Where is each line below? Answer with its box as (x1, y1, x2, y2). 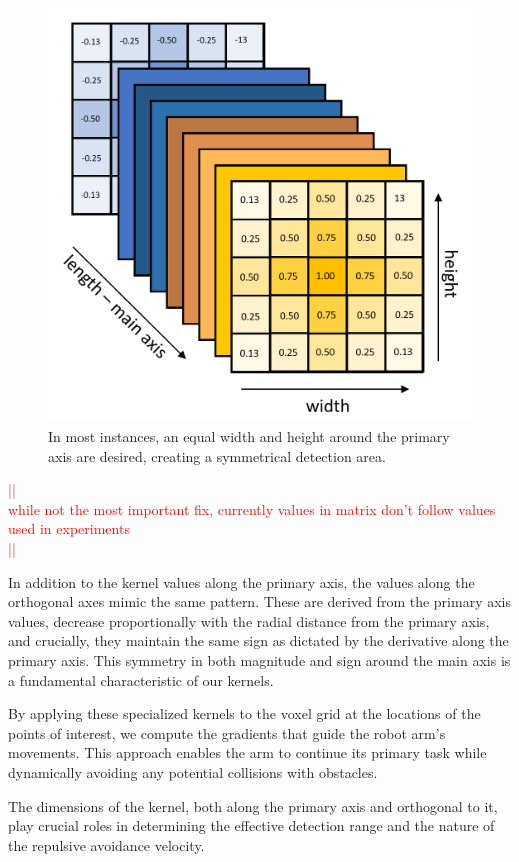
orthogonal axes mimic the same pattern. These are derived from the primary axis (8, 591, 511, 612)
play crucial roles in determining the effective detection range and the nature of (8, 815, 495, 836)
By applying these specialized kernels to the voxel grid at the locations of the (8, 703, 481, 724)
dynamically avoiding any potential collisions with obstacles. (8, 761, 378, 782)
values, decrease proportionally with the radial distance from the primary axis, (8, 610, 490, 631)
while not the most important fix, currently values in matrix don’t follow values (8, 498, 496, 519)
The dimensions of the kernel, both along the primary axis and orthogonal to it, (8, 795, 498, 816)
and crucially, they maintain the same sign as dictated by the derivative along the (8, 630, 509, 651)
